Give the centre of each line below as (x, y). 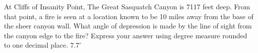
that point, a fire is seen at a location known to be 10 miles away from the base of (129, 16)
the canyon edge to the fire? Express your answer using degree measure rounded (126, 35)
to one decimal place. (36, 45)
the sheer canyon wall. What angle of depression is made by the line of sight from (128, 26)
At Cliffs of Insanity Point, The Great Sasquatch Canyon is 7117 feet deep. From (127, 6)
